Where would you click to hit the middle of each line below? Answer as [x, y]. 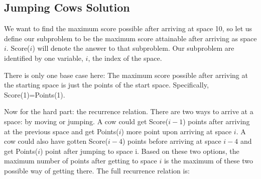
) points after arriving [216, 121]
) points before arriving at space [172, 141]
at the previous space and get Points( [61, 131]
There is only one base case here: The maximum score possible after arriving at [126, 75]
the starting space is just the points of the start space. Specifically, [106, 85]
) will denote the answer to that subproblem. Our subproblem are [133, 48]
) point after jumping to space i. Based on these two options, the [140, 151]
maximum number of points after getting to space [81, 161]
